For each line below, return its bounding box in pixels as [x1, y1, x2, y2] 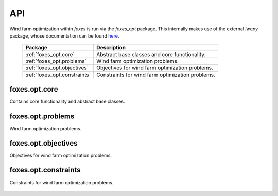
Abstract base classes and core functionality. [96, 51, 206, 58]
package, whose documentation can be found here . [9, 32, 119, 39]
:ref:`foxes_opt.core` [25, 51, 75, 58]
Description [96, 44, 126, 51]
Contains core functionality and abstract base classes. [9, 98, 125, 104]
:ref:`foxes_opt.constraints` [25, 71, 91, 78]
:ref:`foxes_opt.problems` [25, 58, 87, 65]
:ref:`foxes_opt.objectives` [25, 64, 89, 72]
